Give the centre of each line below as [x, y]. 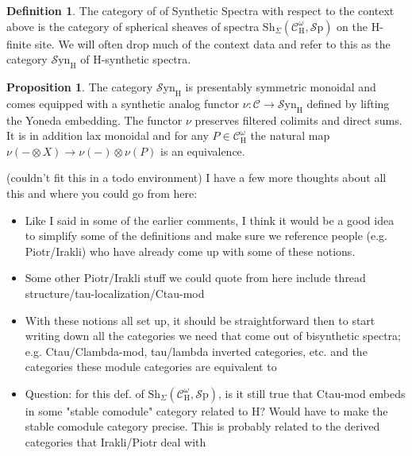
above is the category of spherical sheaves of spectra [133, 26]
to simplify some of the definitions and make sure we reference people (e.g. [206, 236]
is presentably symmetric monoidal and [281, 86]
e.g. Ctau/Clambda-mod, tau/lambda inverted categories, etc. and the [196, 351]
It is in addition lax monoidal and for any [108, 135]
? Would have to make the [324, 410]
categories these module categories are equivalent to [151, 367]
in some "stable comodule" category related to [137, 410]
